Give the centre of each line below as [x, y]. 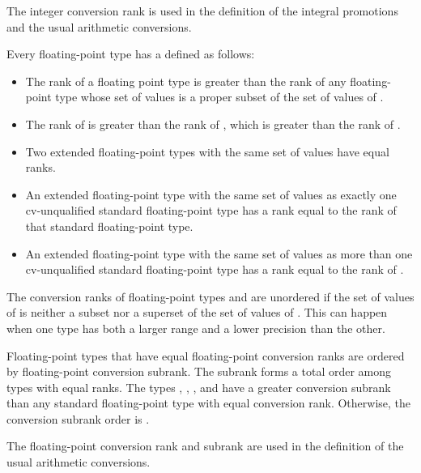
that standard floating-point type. [109, 226]
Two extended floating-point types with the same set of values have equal [207, 151]
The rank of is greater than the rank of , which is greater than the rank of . [213, 124]
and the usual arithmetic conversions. [99, 26]
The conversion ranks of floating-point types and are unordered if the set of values [210, 296]
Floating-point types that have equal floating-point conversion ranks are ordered [206, 355]
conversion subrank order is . [78, 418]
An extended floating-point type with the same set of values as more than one [219, 253]
